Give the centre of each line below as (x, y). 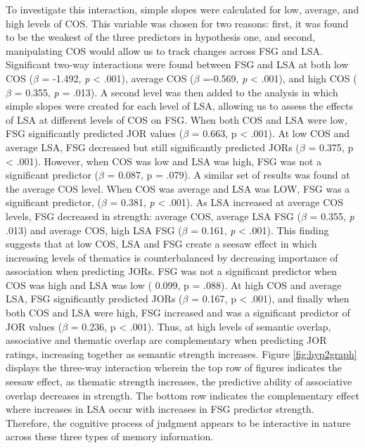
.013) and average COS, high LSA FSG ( (94, 230)
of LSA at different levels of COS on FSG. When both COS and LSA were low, (177, 119)
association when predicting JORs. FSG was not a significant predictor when (171, 271)
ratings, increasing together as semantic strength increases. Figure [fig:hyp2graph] (181, 353)
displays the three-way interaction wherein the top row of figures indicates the (174, 367)
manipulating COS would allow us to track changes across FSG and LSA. (164, 50)
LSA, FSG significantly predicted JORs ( (94, 299)
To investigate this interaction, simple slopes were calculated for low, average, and (182, 9)
